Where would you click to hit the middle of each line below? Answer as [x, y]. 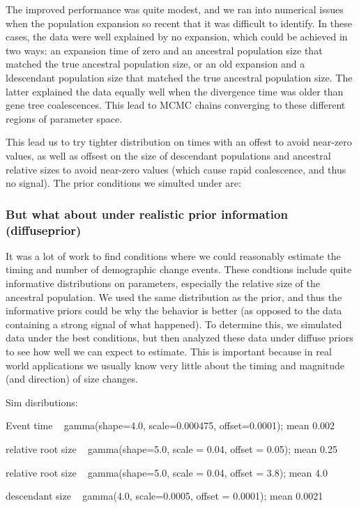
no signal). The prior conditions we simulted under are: [123, 183]
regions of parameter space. [64, 118]
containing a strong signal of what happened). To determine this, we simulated [174, 324]
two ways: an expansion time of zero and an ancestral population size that [164, 50]
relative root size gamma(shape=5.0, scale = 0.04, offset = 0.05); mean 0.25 [171, 448]
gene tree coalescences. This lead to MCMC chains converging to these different [176, 105]
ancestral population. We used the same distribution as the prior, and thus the [174, 297]
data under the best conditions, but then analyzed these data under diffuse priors [179, 338]
